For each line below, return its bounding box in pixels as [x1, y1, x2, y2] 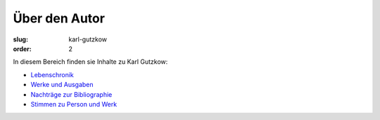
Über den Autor [13, 11, 106, 26]
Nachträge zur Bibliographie [30, 90, 113, 98]
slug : [13, 35, 28, 44]
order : [13, 44, 32, 53]
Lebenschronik [30, 70, 74, 79]
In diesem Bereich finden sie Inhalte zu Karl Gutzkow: [13, 58, 168, 66]
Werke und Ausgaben [30, 81, 94, 89]
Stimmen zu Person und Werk [30, 100, 118, 108]
